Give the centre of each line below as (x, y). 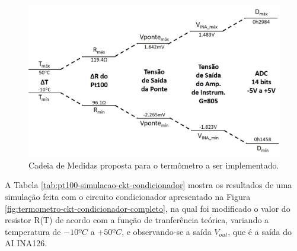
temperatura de (33, 231)
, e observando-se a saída (167, 231)
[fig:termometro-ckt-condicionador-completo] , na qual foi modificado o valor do (148, 208)
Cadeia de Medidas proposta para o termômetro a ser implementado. (154, 165)
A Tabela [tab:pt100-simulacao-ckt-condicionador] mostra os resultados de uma (148, 185)
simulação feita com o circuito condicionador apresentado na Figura (128, 197)
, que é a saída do (260, 231)
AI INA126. (26, 243)
